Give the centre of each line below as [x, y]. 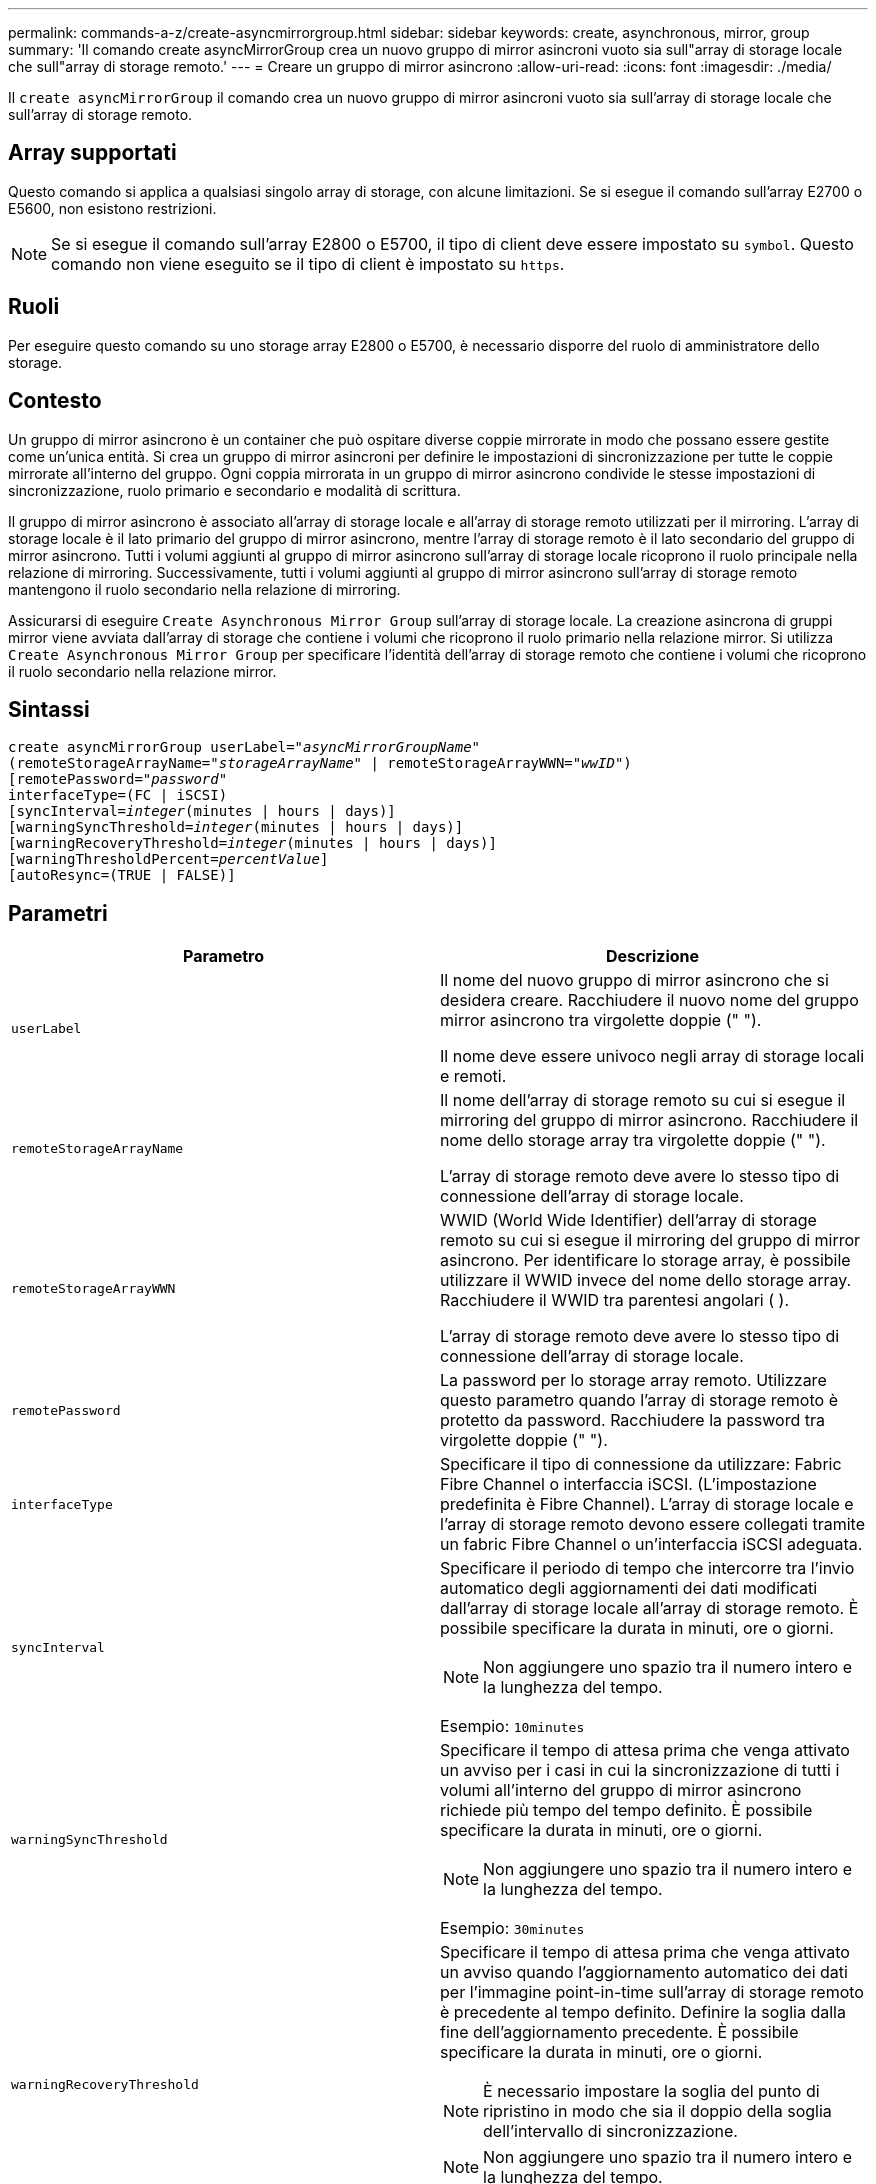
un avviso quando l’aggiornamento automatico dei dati [644, 1972]
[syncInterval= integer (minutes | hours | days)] [202, 811]
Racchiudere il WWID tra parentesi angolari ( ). [614, 1300]
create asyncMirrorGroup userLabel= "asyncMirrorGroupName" [244, 747]
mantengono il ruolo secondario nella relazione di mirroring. [204, 589]
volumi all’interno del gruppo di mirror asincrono [621, 1790]
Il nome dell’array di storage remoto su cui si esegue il [643, 1100]
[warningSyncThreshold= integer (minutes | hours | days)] [236, 827]
